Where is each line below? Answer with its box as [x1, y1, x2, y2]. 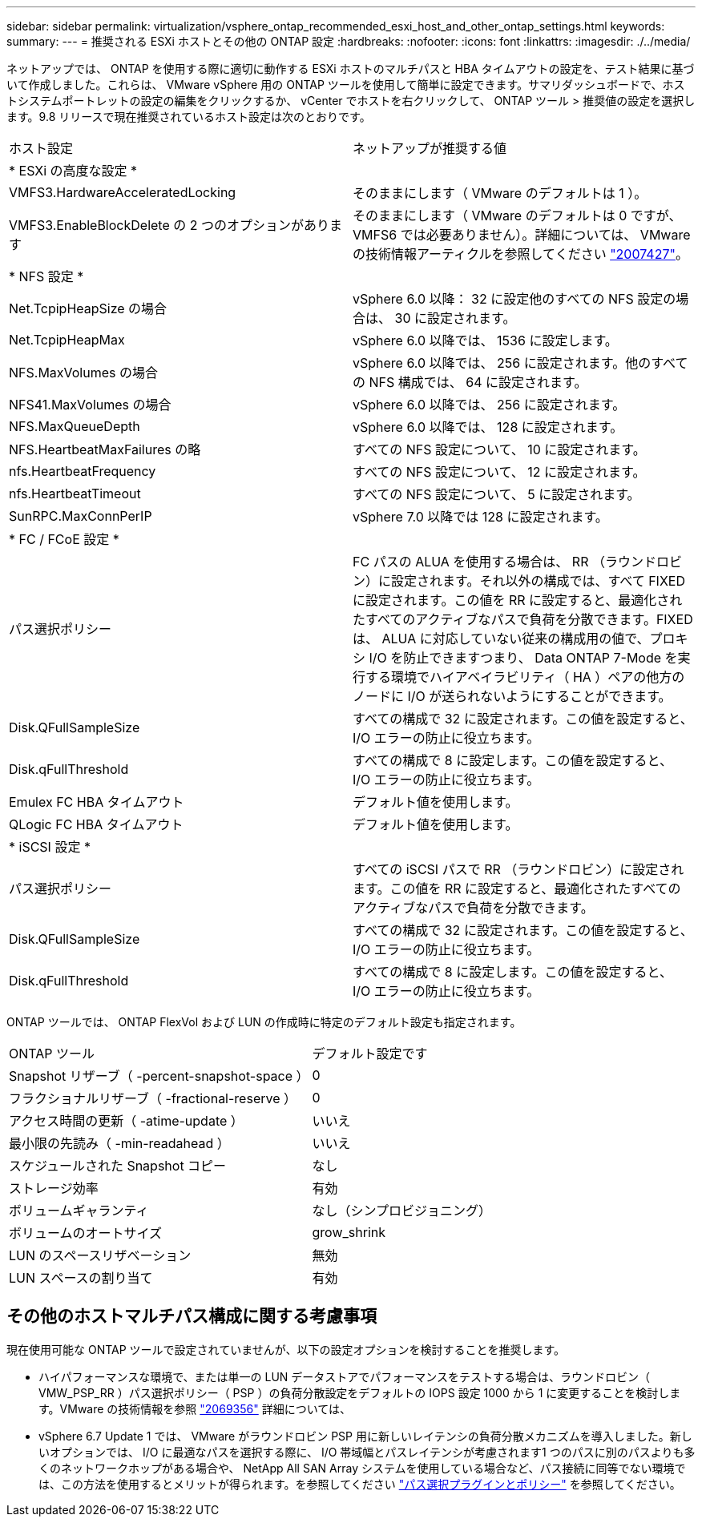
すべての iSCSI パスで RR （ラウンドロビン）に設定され [353, 861, 684, 877]
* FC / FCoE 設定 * [9, 531, 119, 547]
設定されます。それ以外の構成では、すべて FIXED [391, 573, 685, 589]
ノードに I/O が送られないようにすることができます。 [353, 688, 672, 704]
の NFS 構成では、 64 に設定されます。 [353, 374, 587, 390]
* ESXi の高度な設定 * [9, 163, 138, 179]
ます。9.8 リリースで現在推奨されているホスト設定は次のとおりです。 [6, 110, 371, 123]
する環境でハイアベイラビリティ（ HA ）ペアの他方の [365, 669, 685, 685]
